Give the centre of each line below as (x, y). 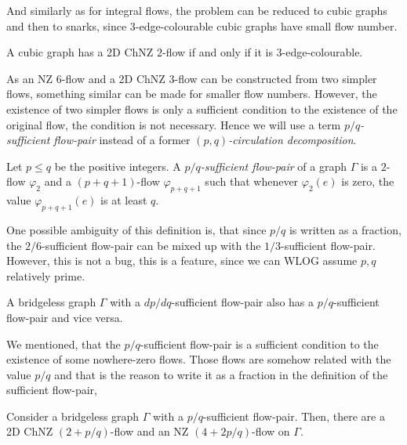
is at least (124, 200)
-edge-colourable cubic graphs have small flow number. (266, 25)
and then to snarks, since (67, 25)
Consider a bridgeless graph (73, 416)
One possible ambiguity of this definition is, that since (136, 229)
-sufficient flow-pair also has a (243, 302)
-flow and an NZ (149, 431)
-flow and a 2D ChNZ (113, 78)
